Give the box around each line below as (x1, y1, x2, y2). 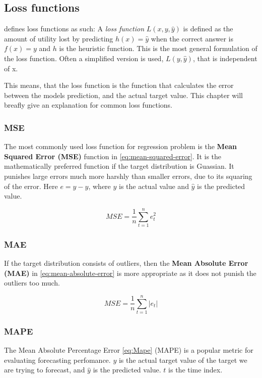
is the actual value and (119, 180, 189, 191)
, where (88, 180, 111, 191)
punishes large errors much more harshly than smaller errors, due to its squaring (4, 170, 252, 181)
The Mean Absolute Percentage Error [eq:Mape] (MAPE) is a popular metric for (4, 345, 253, 355)
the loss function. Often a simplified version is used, (4, 53, 164, 63)
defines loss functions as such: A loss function (4, 23, 145, 34)
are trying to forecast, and (4, 364, 85, 375)
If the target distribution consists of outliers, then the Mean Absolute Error (4, 258, 248, 268)
